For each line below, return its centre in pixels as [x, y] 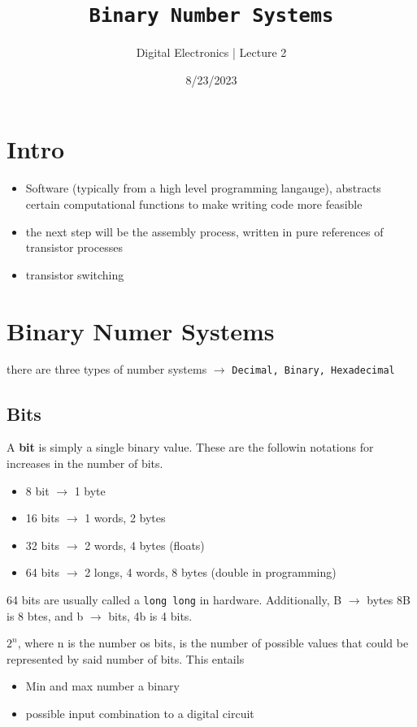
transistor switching [75, 274]
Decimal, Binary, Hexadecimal [313, 371]
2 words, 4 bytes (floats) [145, 545]
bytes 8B [389, 599]
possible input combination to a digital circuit [140, 713]
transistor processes [74, 247]
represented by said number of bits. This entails [126, 658]
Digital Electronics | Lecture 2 [211, 52]
